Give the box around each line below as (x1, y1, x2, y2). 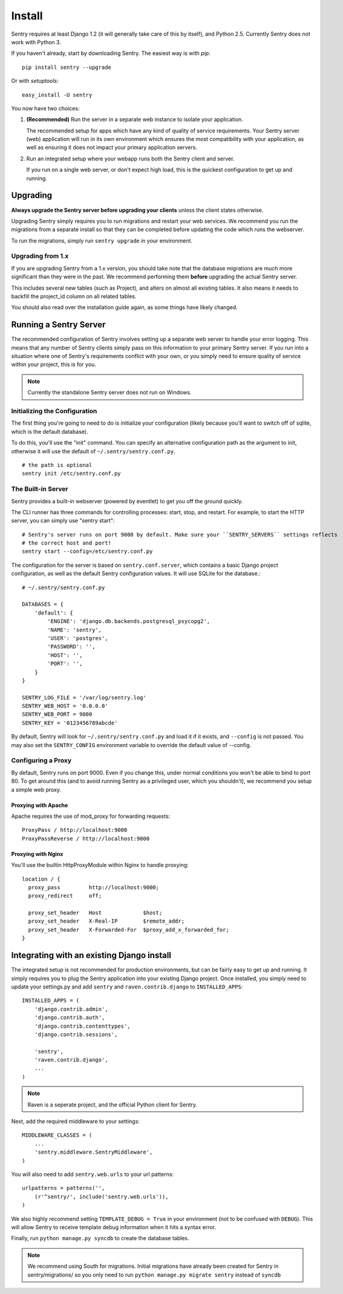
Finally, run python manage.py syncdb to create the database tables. (11, 1235, 189, 1242)
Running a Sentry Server (11, 319, 106, 330)
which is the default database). (11, 428, 89, 435)
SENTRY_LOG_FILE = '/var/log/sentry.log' (22, 694, 146, 701)
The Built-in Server (11, 485, 68, 493)
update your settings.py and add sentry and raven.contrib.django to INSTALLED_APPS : (11, 983, 243, 990)
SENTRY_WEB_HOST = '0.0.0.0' (22, 702, 108, 710)
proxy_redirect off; (28, 892, 102, 900)
